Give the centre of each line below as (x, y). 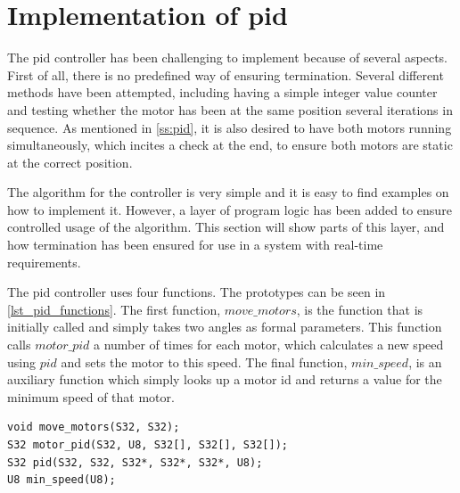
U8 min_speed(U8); (62, 480)
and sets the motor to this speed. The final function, (204, 362)
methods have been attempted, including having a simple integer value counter (222, 92)
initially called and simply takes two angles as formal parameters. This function (225, 327)
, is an (425, 362)
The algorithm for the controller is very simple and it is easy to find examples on (228, 192)
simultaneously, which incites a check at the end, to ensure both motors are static (230, 145)
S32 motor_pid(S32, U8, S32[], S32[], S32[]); (148, 445)
